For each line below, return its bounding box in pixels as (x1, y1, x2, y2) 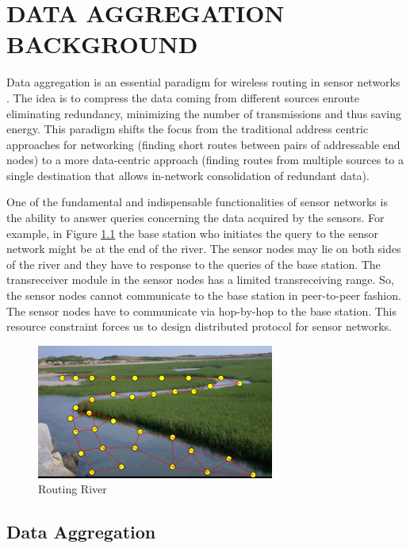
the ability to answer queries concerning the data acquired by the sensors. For (6, 209, 385, 226)
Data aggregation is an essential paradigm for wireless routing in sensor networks (6, 74, 400, 90)
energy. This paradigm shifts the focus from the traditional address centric (6, 121, 369, 137)
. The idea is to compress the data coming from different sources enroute (6, 89, 360, 105)
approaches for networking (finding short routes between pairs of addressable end (6, 136, 400, 152)
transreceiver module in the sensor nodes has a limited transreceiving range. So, (6, 271, 394, 288)
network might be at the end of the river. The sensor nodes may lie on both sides (6, 240, 401, 257)
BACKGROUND (6, 28, 198, 60)
